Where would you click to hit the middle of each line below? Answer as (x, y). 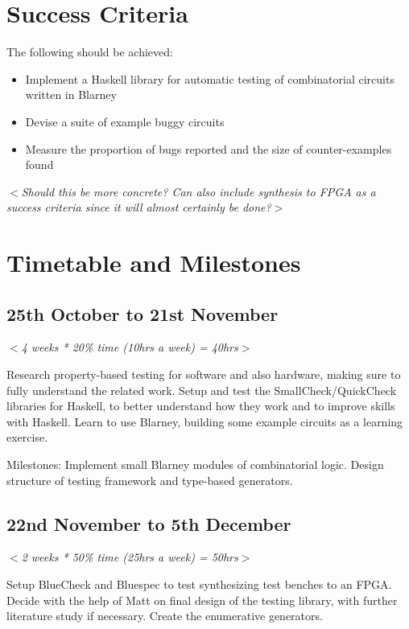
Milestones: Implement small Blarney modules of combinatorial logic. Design (195, 465)
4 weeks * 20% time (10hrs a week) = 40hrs (130, 347)
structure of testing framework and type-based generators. (150, 480)
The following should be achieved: (90, 52)
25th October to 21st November (143, 313)
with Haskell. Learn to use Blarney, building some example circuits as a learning (205, 421)
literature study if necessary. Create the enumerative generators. (165, 616)
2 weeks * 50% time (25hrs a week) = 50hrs (130, 557)
